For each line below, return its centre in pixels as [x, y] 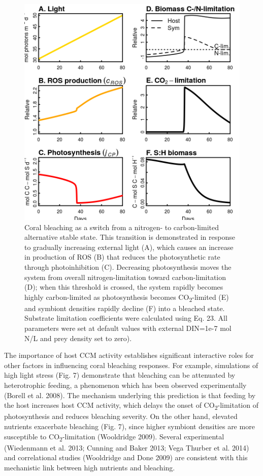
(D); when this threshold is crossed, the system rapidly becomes [124, 287]
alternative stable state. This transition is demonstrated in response [130, 237]
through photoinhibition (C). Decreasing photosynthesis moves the [128, 267]
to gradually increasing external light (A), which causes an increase [129, 247]
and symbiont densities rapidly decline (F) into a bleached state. [125, 308]
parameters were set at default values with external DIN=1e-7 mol [128, 328]
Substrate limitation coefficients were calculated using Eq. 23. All [126, 318]
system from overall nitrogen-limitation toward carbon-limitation [125, 277]
